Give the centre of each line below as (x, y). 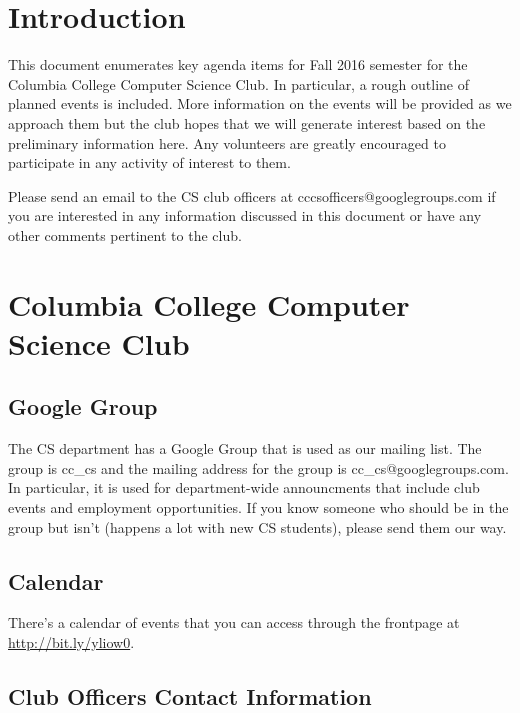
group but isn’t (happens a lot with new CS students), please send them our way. (257, 526)
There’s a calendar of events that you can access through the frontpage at (234, 622)
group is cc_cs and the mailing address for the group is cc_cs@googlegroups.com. (258, 467)
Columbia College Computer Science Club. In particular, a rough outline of (239, 83)
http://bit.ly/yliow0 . (71, 642)
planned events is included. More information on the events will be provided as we (260, 103)
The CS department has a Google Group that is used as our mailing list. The (245, 448)
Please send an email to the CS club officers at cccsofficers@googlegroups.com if (252, 195)
